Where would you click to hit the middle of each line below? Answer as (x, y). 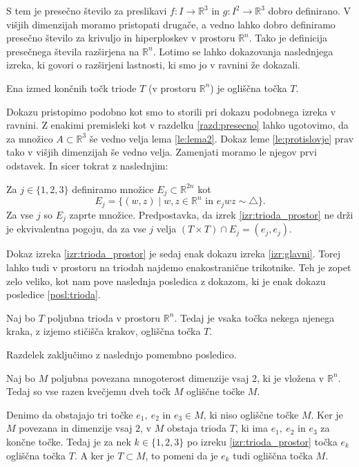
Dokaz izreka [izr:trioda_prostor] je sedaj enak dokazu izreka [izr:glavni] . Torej (174, 254)
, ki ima (251, 428)
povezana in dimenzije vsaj (76, 428)
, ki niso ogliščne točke (251, 414)
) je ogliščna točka (249, 88)
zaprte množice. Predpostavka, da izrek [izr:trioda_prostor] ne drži (211, 214)
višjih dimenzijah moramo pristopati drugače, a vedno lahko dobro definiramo (171, 24)
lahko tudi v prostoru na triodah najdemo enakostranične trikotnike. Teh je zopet (179, 267)
